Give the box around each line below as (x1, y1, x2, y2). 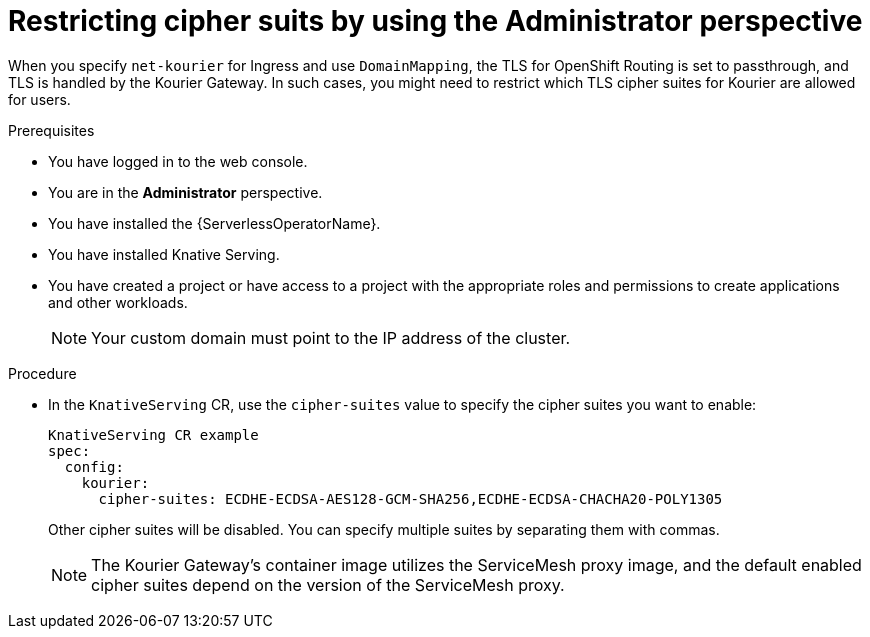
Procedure (8, 364, 77, 382)
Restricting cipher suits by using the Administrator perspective (8, 4, 863, 38)
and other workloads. (48, 293, 188, 311)
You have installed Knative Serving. (48, 245, 280, 263)
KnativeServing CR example (48, 426, 259, 443)
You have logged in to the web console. (48, 152, 308, 170)
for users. (8, 90, 71, 108)
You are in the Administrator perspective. (48, 183, 323, 201)
